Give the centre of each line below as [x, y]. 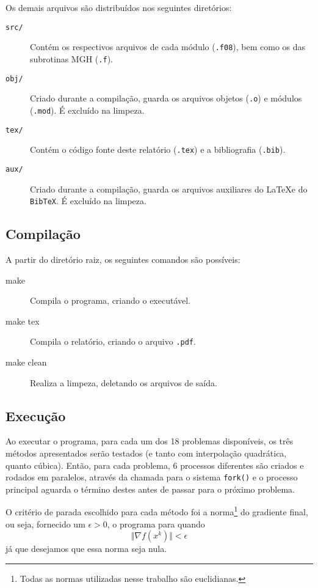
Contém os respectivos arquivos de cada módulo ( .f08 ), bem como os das [168, 47]
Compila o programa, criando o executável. [110, 300]
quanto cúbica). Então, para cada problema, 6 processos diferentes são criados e [155, 465]
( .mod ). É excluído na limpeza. [87, 110]
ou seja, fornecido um [45, 524]
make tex [23, 321]
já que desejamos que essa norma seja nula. [86, 549]
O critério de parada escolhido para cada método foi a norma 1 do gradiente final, [157, 511]
